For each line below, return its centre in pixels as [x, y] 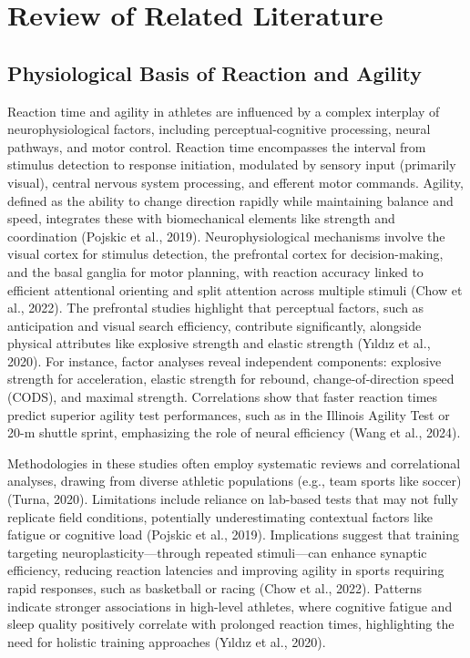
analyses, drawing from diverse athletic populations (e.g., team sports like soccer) [235, 481]
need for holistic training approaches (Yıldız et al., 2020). [167, 641]
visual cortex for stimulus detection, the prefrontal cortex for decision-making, [225, 254]
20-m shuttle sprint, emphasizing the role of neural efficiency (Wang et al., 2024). [234, 432]
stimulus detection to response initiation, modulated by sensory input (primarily [232, 164]
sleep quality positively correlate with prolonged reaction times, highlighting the [231, 624]
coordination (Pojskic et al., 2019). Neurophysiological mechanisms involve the [226, 236]
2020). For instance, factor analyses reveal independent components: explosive [225, 360]
